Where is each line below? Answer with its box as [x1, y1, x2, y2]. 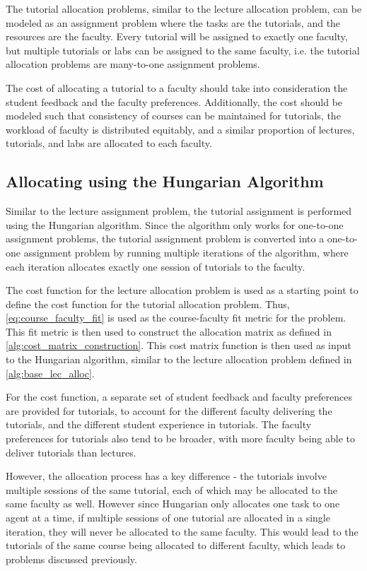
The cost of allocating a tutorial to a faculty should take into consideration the [6, 80, 348, 95]
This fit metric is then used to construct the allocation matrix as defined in [6, 324, 332, 339]
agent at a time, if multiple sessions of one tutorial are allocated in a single [6, 510, 330, 525]
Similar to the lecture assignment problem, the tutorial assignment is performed [6, 204, 352, 218]
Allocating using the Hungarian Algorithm [6, 170, 324, 192]
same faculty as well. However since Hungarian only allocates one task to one [6, 496, 340, 511]
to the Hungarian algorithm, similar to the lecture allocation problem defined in [6, 352, 352, 367]
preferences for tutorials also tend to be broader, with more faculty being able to [6, 431, 356, 446]
